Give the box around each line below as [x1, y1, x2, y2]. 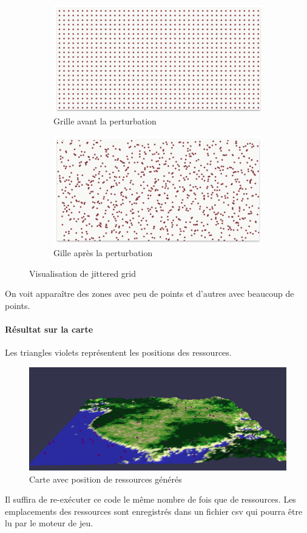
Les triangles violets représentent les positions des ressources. [5, 346, 232, 359]
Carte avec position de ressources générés [29, 472, 182, 485]
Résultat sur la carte [5, 323, 93, 335]
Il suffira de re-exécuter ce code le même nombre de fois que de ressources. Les [5, 493, 296, 506]
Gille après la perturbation [53, 246, 153, 259]
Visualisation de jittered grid [29, 266, 137, 279]
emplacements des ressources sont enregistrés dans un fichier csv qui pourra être [5, 504, 303, 517]
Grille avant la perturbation [53, 115, 157, 127]
